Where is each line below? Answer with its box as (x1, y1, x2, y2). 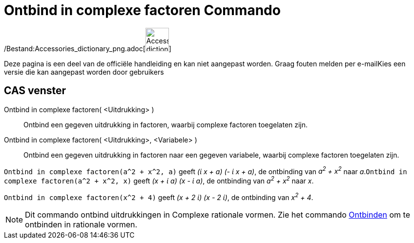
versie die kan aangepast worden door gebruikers (4, 67, 164, 76)
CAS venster (4, 84, 66, 97)
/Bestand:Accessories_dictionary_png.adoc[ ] (4, 44, 171, 53)
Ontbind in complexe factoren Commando (4, 2, 281, 19)
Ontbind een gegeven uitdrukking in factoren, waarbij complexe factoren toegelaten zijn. (23, 120, 308, 129)
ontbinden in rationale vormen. (25, 219, 138, 229)
